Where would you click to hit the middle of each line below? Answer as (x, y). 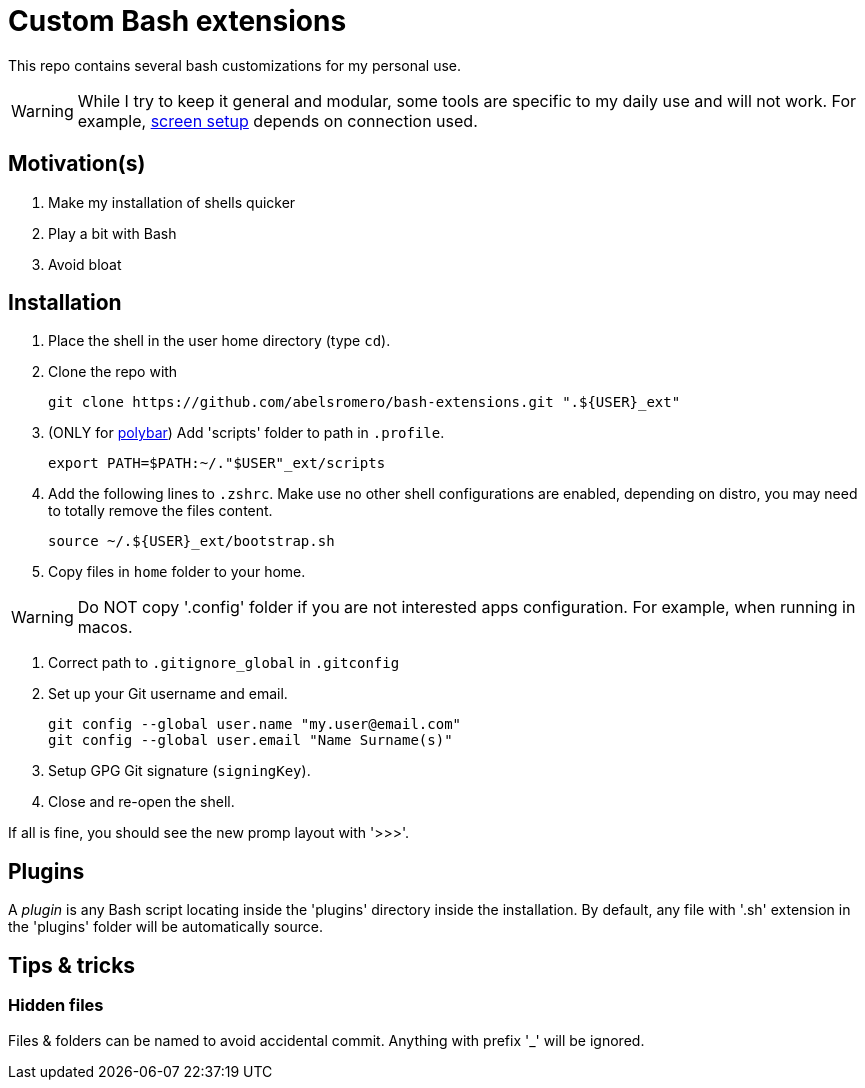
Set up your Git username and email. (168, 694)
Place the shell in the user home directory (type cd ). (219, 341)
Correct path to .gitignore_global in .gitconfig (224, 663)
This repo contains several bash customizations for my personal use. (235, 65)
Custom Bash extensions (177, 21)
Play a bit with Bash (112, 233)
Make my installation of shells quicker (172, 202)
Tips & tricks (72, 965)
